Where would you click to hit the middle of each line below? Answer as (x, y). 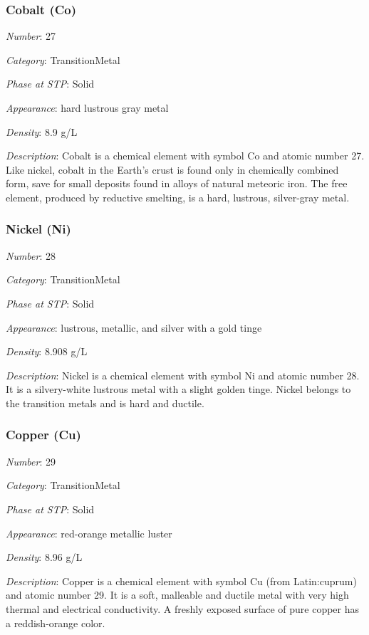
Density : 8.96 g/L (44, 557)
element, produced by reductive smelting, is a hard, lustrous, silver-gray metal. (178, 197)
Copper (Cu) (43, 435)
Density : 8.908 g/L (47, 351)
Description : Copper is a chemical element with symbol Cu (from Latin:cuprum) (181, 581)
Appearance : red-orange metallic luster (89, 533)
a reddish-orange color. (56, 623)
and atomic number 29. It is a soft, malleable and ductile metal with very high (177, 595)
